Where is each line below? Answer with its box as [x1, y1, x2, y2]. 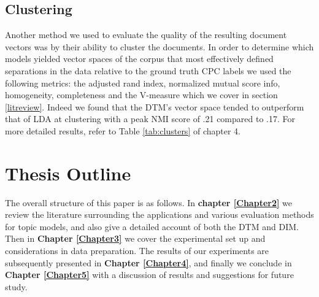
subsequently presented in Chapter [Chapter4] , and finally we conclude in [5, 256, 292, 269]
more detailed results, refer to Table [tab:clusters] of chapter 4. [5, 124, 240, 137]
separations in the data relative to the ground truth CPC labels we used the [5, 64, 291, 77]
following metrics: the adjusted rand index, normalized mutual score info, [5, 76, 280, 89]
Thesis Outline [5, 160, 131, 185]
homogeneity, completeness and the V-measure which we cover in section [5, 88, 278, 101]
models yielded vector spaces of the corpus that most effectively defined [5, 52, 274, 65]
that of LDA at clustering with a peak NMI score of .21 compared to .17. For [5, 112, 295, 125]
